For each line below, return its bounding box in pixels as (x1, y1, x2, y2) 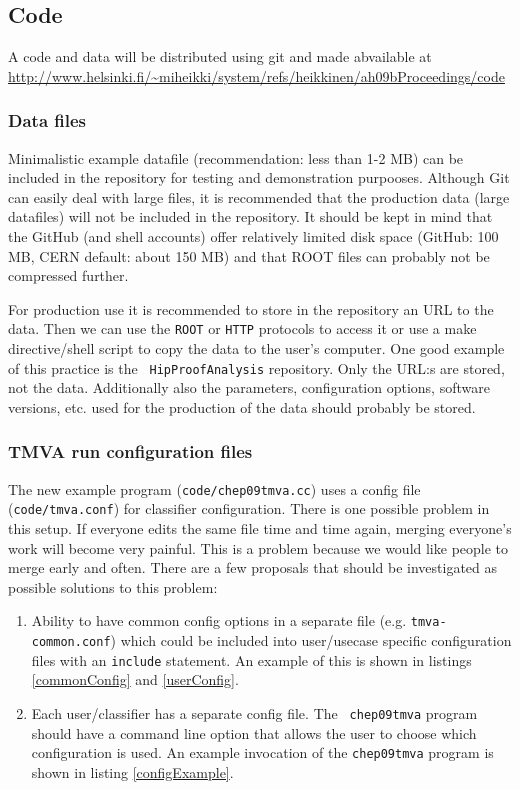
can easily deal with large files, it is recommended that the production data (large (8, 186, 510, 207)
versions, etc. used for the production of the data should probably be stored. (8, 396, 476, 417)
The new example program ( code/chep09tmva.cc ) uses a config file (8, 478, 421, 499)
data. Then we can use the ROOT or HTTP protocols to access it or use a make (8, 318, 477, 339)
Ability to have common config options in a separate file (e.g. (31, 610, 407, 631)
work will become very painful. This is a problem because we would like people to (8, 537, 509, 558)
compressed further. (8, 265, 129, 286)
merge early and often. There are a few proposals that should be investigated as (8, 557, 498, 578)
